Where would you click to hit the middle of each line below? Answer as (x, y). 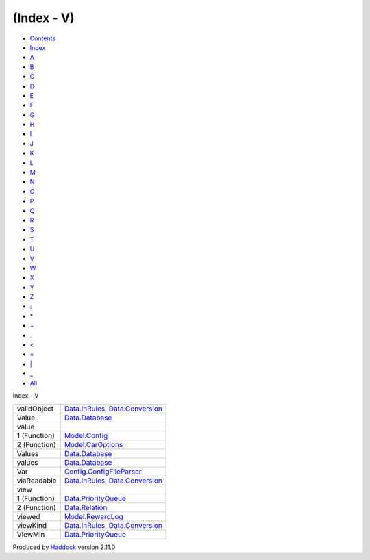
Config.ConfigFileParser (103, 472)
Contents (43, 38)
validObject (35, 409)
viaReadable (37, 481)
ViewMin (31, 535)
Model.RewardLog (94, 517)
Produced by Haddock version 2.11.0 (64, 547)
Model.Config (86, 436)
